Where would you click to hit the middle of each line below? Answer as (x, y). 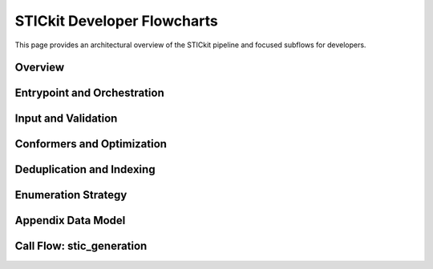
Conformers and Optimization (91, 144)
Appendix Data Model (70, 221)
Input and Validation (66, 119)
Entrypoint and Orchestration (89, 93)
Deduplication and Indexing (85, 169)
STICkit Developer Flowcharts (116, 21)
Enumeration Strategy (71, 195)
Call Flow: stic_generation (81, 246)
